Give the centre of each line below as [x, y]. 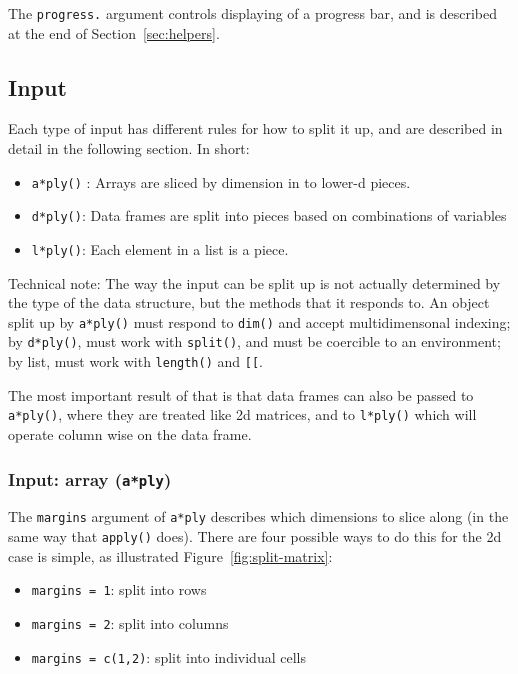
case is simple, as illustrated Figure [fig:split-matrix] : [170, 555]
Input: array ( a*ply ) [90, 478]
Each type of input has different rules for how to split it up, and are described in [255, 128]
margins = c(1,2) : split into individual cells [168, 656]
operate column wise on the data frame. [130, 434]
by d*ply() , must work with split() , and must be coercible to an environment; [254, 341]
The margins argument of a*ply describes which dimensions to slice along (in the [258, 516]
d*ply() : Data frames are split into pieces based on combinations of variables [269, 215]
